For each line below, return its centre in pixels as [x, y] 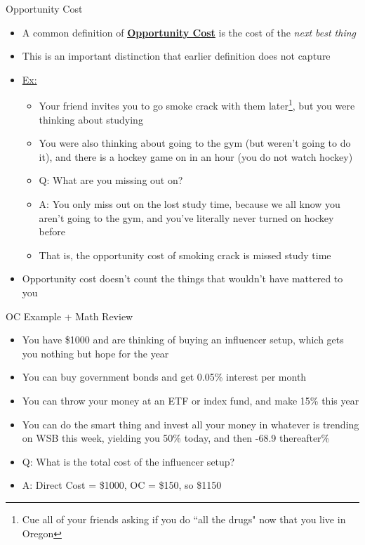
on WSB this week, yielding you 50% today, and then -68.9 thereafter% [176, 438]
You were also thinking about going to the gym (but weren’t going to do [195, 143]
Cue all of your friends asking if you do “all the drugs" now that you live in [184, 519]
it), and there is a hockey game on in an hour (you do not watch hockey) [196, 156]
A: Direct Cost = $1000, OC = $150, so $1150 [122, 485]
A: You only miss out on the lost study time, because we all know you [190, 204]
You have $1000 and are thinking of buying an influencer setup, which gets [183, 340]
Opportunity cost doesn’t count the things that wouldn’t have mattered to [182, 278]
